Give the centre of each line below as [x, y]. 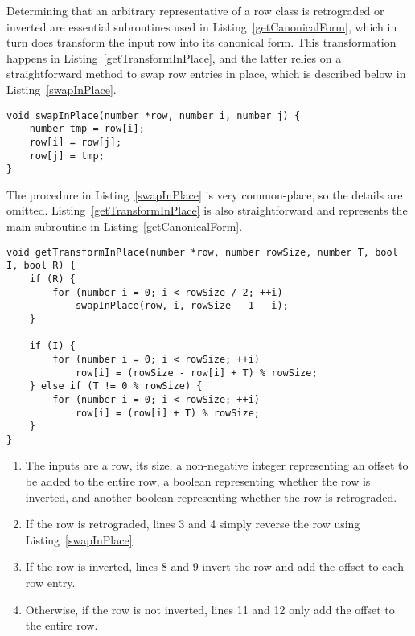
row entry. [50, 583]
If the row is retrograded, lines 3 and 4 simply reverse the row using [193, 524]
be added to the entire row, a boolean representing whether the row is [198, 481]
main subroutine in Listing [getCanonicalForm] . [125, 226]
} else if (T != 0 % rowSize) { [116, 386]
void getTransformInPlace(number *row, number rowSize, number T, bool [202, 252]
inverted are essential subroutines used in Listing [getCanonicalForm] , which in [202, 26]
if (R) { [52, 279]
